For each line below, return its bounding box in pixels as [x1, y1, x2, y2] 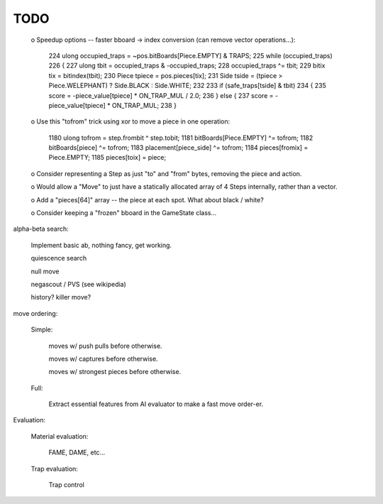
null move [30, 267, 60, 275]
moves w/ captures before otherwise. [48, 354, 159, 363]
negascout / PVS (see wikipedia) [30, 280, 127, 288]
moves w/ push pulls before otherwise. [48, 341, 162, 350]
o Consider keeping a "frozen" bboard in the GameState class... [30, 209, 217, 217]
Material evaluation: [30, 432, 89, 440]
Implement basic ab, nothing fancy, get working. [30, 241, 172, 249]
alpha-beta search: [13, 224, 69, 234]
